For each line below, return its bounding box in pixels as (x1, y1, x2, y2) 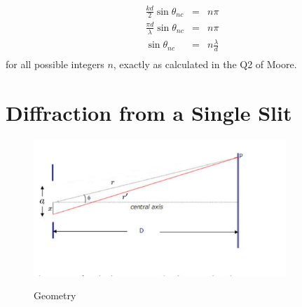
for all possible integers (6, 57, 104, 72)
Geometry (34, 288, 76, 303)
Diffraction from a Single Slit (6, 98, 292, 126)
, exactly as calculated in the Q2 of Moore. (113, 57, 297, 72)
